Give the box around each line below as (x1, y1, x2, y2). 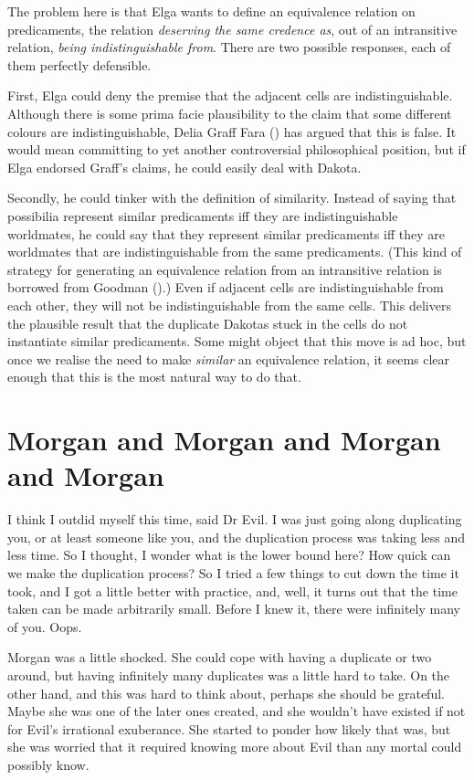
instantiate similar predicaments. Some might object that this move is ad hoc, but (7, 332, 467, 351)
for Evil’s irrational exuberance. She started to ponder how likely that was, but (7, 719, 451, 738)
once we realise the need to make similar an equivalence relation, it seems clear (7, 349, 450, 368)
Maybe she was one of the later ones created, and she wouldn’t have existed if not (7, 701, 466, 721)
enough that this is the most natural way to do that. (7, 367, 301, 386)
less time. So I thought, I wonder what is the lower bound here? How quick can (7, 545, 451, 564)
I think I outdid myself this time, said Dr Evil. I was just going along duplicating (7, 510, 462, 529)
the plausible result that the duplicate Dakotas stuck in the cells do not (7, 313, 408, 332)
